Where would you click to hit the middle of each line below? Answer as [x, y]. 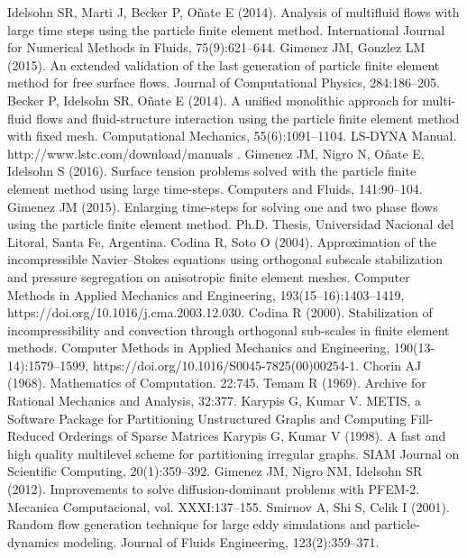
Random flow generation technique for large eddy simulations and [189, 524]
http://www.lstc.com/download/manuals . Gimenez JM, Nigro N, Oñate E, [216, 153]
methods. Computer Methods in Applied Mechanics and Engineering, [199, 348]
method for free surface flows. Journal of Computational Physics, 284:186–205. [224, 82]
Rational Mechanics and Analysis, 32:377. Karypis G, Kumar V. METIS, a [215, 401]
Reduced [31, 436]
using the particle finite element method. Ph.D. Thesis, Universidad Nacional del [231, 224]
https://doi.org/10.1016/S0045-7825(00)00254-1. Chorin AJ [257, 365]
